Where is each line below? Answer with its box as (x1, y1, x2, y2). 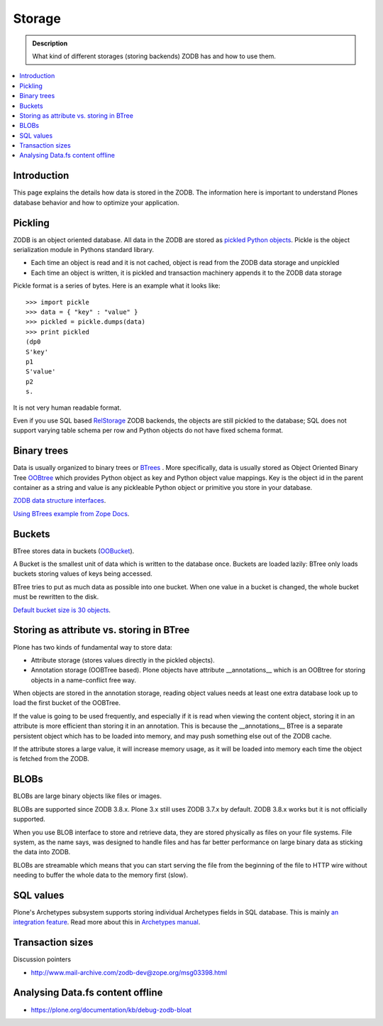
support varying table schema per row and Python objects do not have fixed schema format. (13, 426, 284, 435)
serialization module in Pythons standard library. (13, 246, 155, 254)
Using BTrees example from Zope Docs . (13, 509, 130, 518)
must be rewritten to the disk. (13, 593, 99, 601)
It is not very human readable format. (13, 403, 122, 412)
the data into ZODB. (13, 848, 71, 856)
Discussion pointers (13, 955, 71, 964)
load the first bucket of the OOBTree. (13, 699, 121, 707)
